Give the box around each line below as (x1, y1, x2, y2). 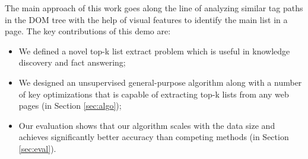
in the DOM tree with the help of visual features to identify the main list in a (5, 13, 288, 25)
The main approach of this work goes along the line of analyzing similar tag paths (5, 2, 303, 14)
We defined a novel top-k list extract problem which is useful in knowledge (18, 44, 290, 57)
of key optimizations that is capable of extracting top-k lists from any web (18, 87, 289, 100)
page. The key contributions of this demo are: (5, 25, 171, 37)
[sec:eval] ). (18, 142, 56, 154)
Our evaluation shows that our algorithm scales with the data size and (18, 119, 275, 131)
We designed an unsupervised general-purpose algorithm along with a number (18, 76, 302, 88)
